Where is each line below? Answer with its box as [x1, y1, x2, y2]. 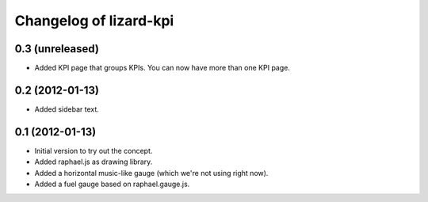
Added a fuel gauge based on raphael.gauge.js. [34, 179, 190, 189]
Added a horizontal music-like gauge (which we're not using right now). [34, 168, 269, 177]
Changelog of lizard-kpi [14, 12, 174, 29]
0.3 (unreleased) [14, 42, 99, 55]
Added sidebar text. [34, 104, 99, 114]
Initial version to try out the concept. [34, 146, 153, 155]
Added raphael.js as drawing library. [34, 157, 153, 166]
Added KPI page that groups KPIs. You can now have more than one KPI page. [34, 63, 291, 73]
